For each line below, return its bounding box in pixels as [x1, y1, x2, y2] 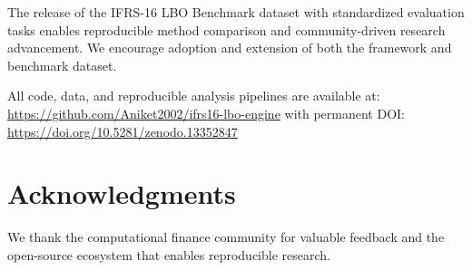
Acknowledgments [7, 175, 236, 212]
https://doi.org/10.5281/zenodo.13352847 [7, 121, 238, 140]
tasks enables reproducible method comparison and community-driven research [7, 20, 446, 39]
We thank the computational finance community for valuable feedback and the [7, 227, 445, 246]
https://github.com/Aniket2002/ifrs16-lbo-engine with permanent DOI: [7, 103, 405, 122]
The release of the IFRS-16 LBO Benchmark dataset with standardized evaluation [7, 3, 465, 21]
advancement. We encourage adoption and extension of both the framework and [7, 38, 452, 57]
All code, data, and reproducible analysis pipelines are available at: [7, 86, 380, 105]
